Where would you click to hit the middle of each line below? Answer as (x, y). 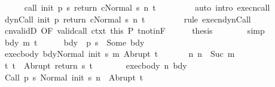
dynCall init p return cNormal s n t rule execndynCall (128, 19)
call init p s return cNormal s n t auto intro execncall (147, 7)
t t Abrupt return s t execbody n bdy (96, 65)
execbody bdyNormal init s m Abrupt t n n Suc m (120, 54)
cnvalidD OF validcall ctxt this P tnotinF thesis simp (135, 30)
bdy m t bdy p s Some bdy (74, 42)
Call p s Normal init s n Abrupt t (74, 77)
